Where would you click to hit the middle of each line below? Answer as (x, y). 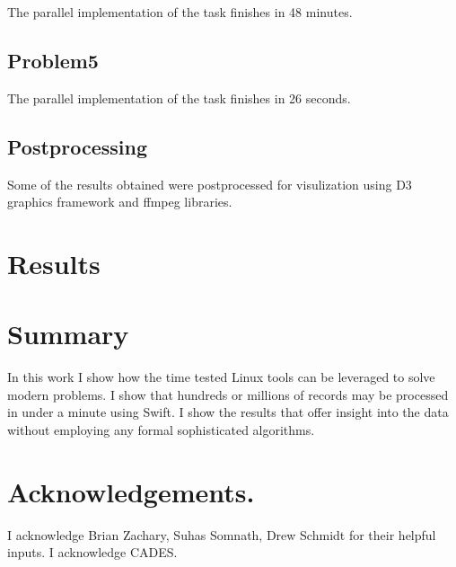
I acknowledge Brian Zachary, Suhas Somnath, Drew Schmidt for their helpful (222, 534)
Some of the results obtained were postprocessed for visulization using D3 (210, 184)
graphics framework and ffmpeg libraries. (120, 202)
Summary (68, 334)
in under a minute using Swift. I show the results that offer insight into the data (228, 412)
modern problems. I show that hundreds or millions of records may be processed (228, 394)
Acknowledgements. (131, 491)
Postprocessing (78, 146)
